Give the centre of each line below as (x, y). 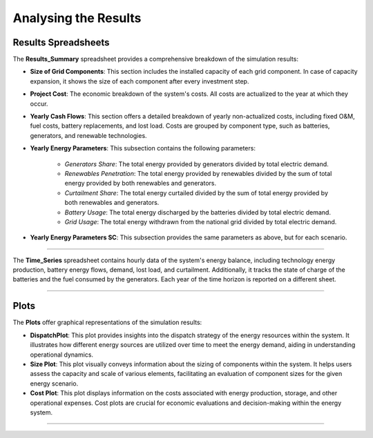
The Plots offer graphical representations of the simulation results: (107, 322)
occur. (39, 103)
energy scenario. (54, 384)
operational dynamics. (61, 355)
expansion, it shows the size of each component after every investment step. (140, 81)
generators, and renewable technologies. (89, 135)
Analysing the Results (77, 18)
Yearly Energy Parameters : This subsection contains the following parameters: (143, 148)
